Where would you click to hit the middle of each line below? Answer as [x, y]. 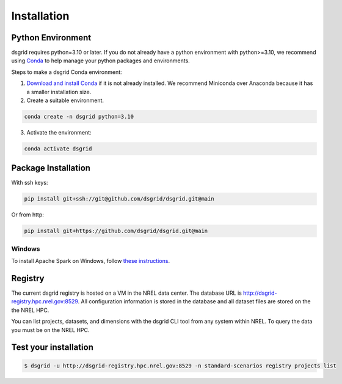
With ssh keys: [30, 183]
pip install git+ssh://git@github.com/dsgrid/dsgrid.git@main [119, 199]
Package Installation [51, 168]
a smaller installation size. [59, 92]
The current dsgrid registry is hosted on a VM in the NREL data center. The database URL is [127, 293]
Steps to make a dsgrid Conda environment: [67, 72]
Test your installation [53, 348]
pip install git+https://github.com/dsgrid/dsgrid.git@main [116, 231]
